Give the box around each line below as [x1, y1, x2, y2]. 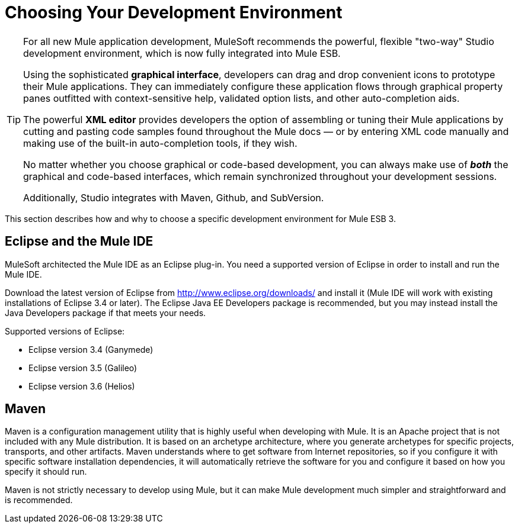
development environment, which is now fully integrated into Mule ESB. [23, 47, 341, 59]
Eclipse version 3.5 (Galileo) [28, 362, 138, 373]
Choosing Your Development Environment [5, 2, 343, 22]
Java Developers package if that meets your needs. [5, 307, 206, 318]
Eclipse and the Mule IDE [5, 234, 154, 249]
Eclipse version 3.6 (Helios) [28, 381, 135, 391]
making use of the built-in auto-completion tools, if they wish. [23, 137, 298, 149]
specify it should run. [5, 466, 87, 477]
